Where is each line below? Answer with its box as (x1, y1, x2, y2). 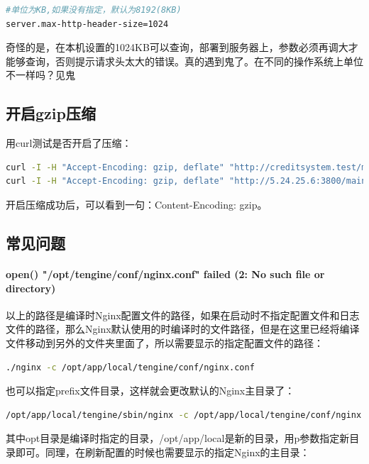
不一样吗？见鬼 (6, 67, 75, 82)
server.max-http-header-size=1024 (6, 18, 169, 29)
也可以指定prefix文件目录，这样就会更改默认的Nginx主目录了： (6, 383, 295, 398)
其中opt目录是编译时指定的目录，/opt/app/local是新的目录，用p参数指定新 (6, 431, 350, 446)
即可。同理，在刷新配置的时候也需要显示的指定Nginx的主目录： (15, 444, 310, 459)
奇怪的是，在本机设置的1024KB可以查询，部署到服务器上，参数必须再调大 (6, 40, 348, 55)
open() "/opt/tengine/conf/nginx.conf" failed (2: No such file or (6, 266, 325, 281)
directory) (6, 280, 56, 295)
